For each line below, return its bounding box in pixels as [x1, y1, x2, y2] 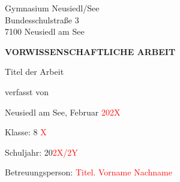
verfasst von [5, 85, 49, 98]
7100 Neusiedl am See [5, 25, 85, 38]
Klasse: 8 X [5, 126, 47, 138]
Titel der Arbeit [5, 65, 64, 78]
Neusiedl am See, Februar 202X [5, 105, 121, 118]
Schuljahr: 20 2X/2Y [5, 145, 78, 158]
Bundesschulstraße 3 [5, 13, 79, 26]
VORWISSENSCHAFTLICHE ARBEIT [5, 45, 176, 57]
